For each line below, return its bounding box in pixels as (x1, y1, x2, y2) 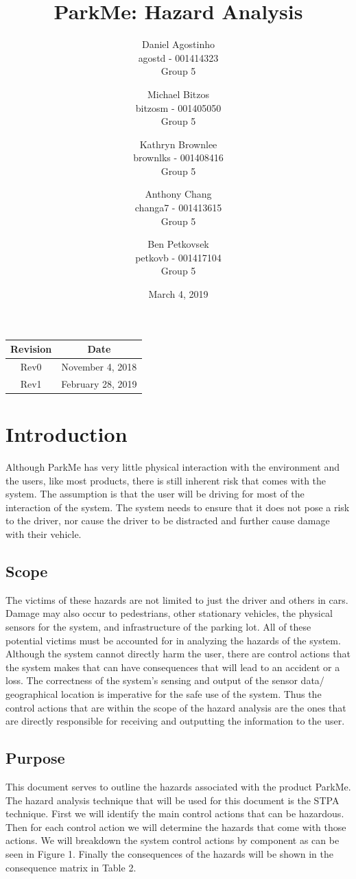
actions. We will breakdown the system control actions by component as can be (5, 833, 340, 847)
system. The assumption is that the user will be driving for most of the (5, 487, 305, 501)
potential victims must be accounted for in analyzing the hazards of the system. (5, 633, 341, 647)
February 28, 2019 (61, 376, 137, 390)
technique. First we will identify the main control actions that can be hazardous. (5, 806, 344, 821)
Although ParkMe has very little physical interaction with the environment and (5, 460, 340, 474)
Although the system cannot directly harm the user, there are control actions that (5, 646, 351, 661)
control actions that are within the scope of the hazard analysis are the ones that (5, 700, 346, 714)
